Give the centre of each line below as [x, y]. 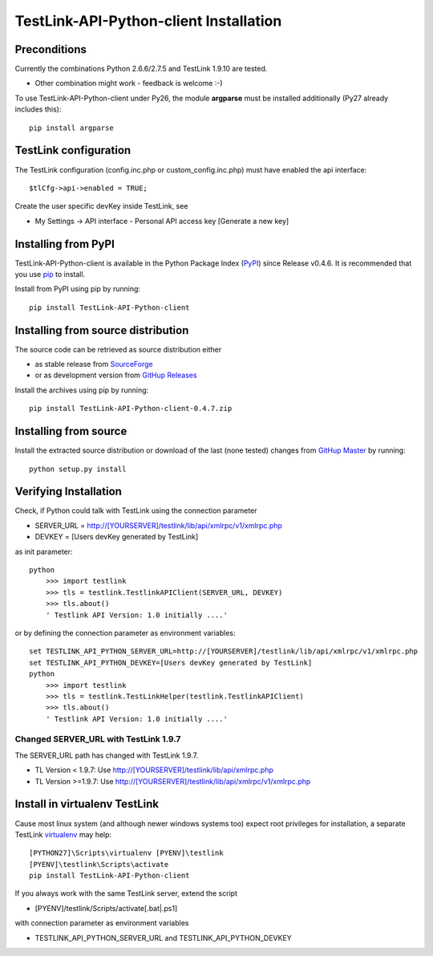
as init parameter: [44, 551]
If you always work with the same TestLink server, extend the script [126, 893]
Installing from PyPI [65, 244]
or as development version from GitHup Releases [116, 375]
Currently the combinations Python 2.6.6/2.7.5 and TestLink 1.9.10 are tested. [141, 69]
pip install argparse [71, 128]
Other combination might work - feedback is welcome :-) [129, 83]
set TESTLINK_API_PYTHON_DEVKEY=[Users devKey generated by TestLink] [171, 663]
